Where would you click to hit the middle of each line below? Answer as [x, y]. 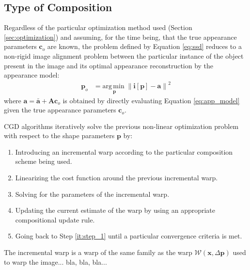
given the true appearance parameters [60, 110]
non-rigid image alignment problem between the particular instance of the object [124, 56]
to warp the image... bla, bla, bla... [55, 262]
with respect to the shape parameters [59, 135]
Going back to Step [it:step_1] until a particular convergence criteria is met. [129, 236]
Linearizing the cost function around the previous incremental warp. [117, 178]
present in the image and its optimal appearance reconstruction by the [109, 65]
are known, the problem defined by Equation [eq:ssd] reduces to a [144, 46]
